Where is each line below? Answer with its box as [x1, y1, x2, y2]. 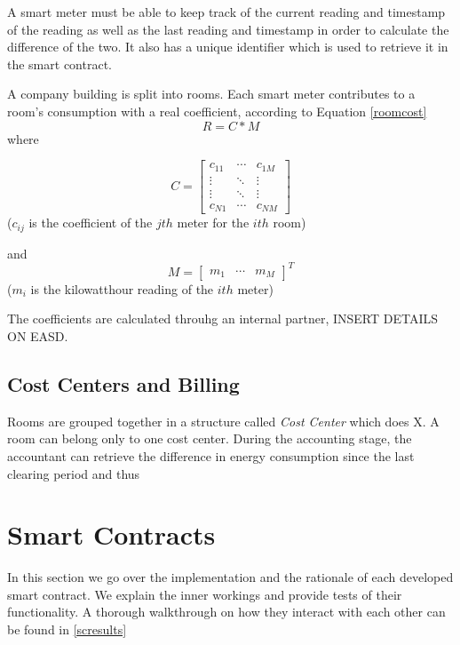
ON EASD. [7, 326, 68, 345]
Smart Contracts [7, 516, 216, 553]
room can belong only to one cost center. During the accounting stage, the [7, 429, 412, 448]
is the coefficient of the [28, 213, 153, 232]
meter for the [177, 213, 250, 232]
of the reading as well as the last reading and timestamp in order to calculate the [7, 20, 449, 38]
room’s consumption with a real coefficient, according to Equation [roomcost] [7, 101, 427, 120]
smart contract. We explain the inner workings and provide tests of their [7, 585, 402, 603]
